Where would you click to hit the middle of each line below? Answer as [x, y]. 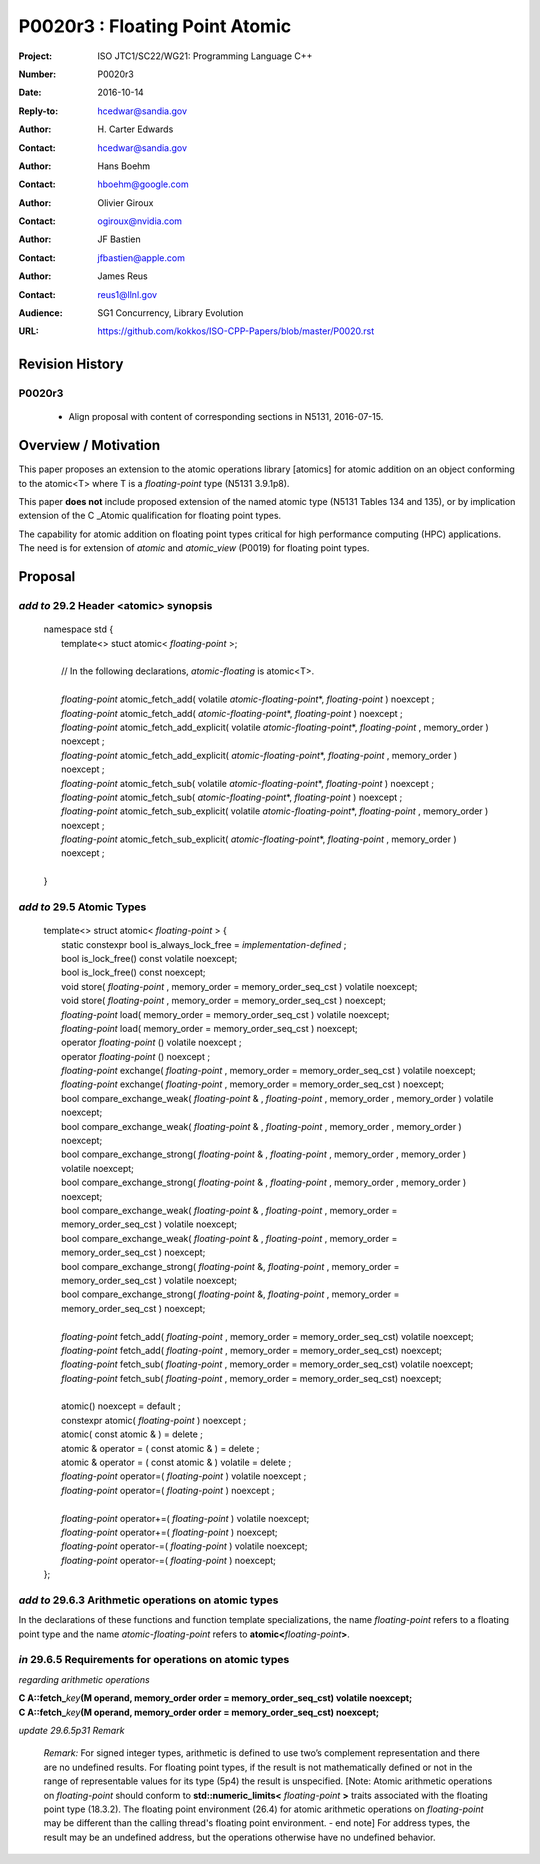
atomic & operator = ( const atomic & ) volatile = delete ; [176, 1462]
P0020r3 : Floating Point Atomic [155, 26]
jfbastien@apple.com [141, 257]
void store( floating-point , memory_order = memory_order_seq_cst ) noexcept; [224, 1001]
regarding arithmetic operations [84, 1679]
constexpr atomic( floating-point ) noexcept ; [154, 1420]
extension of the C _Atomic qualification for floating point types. [150, 516]
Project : [35, 56]
